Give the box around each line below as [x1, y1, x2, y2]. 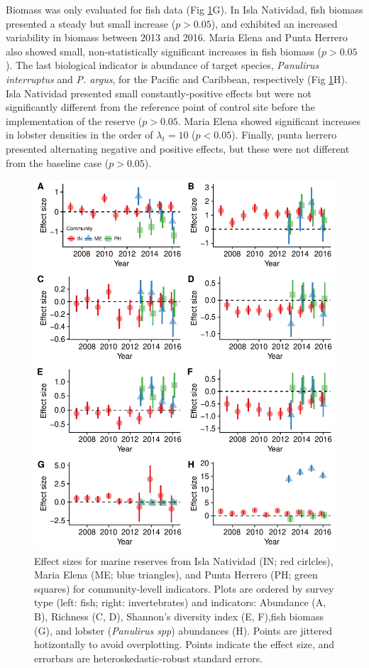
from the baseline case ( [6, 155, 109, 170]
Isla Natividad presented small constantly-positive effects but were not [6, 85, 312, 100]
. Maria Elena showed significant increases [177, 113, 361, 128]
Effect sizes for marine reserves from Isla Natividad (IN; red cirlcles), [34, 553, 334, 568]
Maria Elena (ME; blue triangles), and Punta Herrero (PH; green [34, 567, 318, 582]
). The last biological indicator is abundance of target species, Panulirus [6, 58, 319, 72]
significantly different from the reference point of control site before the [6, 99, 315, 114]
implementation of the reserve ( [6, 113, 143, 128]
